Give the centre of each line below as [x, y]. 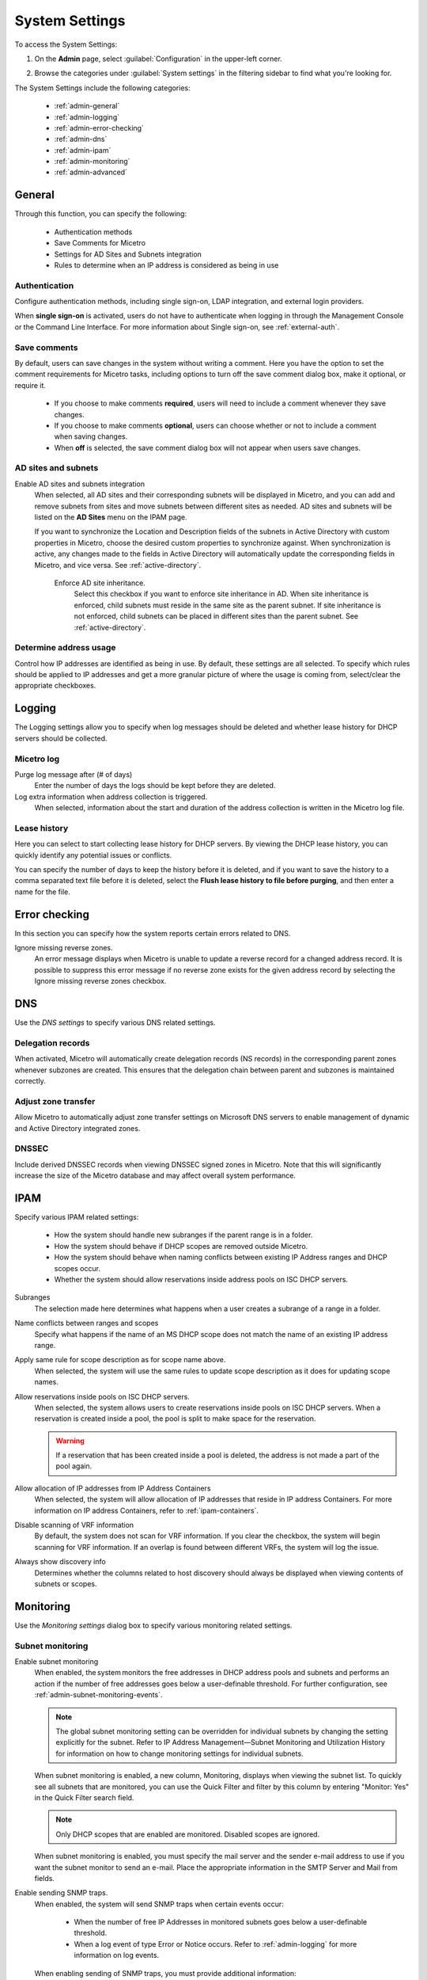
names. [46, 1382]
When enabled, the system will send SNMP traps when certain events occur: [159, 1904]
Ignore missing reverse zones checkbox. [100, 981]
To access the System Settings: [66, 44]
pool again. [74, 1466]
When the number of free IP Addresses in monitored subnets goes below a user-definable [221, 1922]
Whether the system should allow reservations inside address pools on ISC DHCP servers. [201, 1279]
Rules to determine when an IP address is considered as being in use [166, 265]
